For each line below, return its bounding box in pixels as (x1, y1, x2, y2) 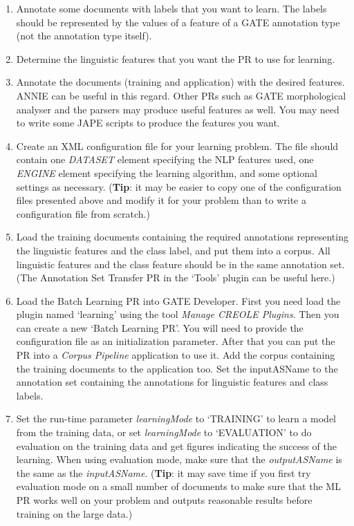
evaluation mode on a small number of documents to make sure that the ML (16, 479, 341, 494)
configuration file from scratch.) (16, 206, 150, 220)
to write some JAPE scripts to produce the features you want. (16, 115, 280, 130)
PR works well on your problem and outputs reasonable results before (16, 493, 313, 507)
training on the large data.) (16, 506, 133, 520)
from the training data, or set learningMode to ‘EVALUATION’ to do (16, 425, 312, 440)
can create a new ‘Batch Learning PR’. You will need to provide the (16, 320, 304, 335)
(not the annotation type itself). (16, 28, 152, 43)
